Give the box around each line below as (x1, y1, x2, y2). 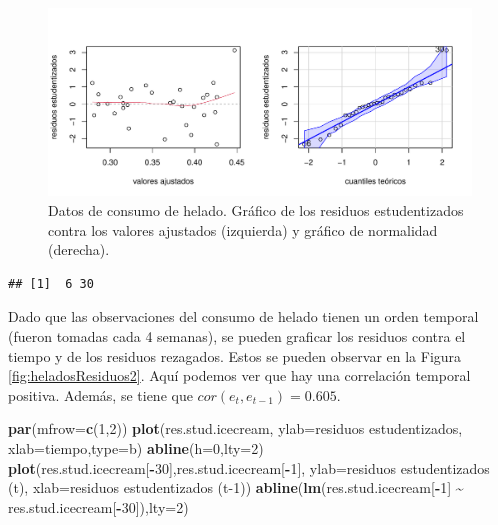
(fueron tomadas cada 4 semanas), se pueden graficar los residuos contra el (8, 325, 466, 346)
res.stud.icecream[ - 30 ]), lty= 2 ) (8, 496, 189, 517)
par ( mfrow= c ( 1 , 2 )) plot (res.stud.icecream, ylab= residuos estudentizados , (8, 418, 463, 439)
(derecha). (48, 239, 110, 260)
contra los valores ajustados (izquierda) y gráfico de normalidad (48, 219, 438, 240)
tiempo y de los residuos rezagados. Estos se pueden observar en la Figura (8, 345, 462, 366)
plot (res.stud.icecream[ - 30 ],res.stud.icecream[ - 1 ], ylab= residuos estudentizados (8, 457, 490, 478)
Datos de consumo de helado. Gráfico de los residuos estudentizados (48, 199, 464, 220)
